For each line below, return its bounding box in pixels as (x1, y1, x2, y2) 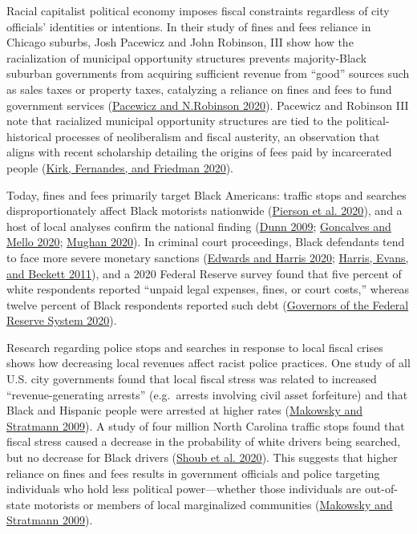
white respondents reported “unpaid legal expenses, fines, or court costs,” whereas (6, 281, 410, 297)
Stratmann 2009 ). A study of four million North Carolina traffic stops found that (6, 417, 405, 434)
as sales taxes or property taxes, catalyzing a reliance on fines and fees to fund (6, 80, 392, 97)
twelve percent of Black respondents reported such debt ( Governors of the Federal (6, 296, 409, 313)
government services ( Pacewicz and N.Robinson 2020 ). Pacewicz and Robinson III (6, 96, 409, 113)
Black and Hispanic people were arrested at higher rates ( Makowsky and (6, 402, 363, 419)
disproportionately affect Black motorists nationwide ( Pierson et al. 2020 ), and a (6, 202, 403, 219)
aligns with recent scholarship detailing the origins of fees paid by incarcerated (6, 144, 392, 160)
